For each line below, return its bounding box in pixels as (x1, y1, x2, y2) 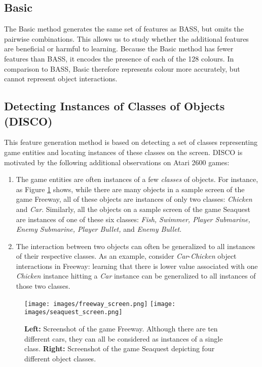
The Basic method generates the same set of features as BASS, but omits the (4, 23, 244, 34)
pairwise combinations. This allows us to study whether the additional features (4, 33, 249, 44)
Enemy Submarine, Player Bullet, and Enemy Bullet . (16, 224, 182, 234)
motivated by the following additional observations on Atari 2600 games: (4, 157, 230, 167)
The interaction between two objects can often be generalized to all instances (16, 240, 255, 251)
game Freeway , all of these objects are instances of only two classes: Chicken (16, 194, 252, 204)
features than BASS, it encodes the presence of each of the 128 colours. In (4, 53, 234, 64)
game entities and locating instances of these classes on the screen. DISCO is (4, 146, 243, 157)
